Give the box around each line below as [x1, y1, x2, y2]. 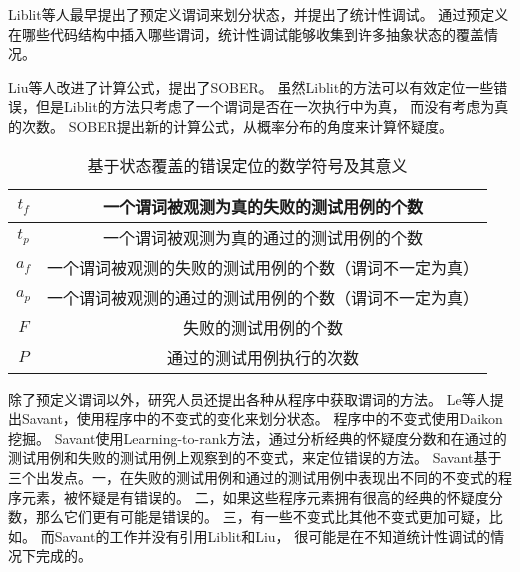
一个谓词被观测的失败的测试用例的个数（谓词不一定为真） [47, 255, 480, 279]
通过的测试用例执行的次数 [167, 345, 360, 369]
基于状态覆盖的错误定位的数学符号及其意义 [87, 153, 408, 177]
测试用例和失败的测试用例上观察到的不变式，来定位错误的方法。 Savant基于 [8, 447, 502, 468]
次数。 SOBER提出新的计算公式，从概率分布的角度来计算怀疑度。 [21, 115, 454, 136]
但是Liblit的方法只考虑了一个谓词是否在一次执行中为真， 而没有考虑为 [35, 96, 495, 117]
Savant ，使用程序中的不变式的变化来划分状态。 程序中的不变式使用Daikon [21, 408, 503, 429]
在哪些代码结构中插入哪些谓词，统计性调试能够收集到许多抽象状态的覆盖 [8, 23, 484, 44]
